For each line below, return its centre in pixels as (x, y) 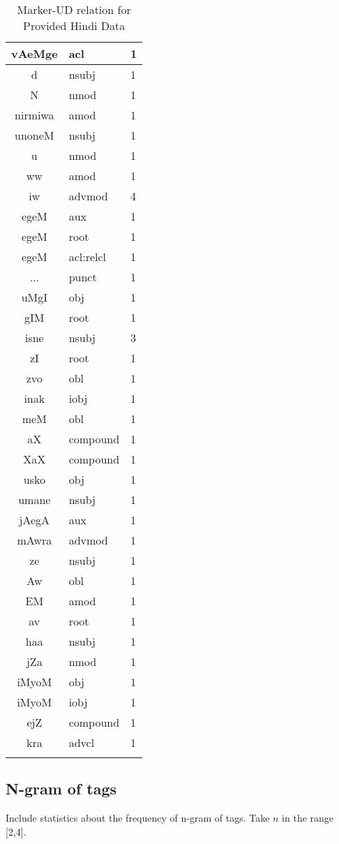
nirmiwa (35, 115)
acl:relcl (88, 257)
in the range (308, 818)
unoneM (35, 135)
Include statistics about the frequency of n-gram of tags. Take (138, 818)
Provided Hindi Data (74, 25)
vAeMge (35, 53)
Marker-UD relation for (74, 9)
